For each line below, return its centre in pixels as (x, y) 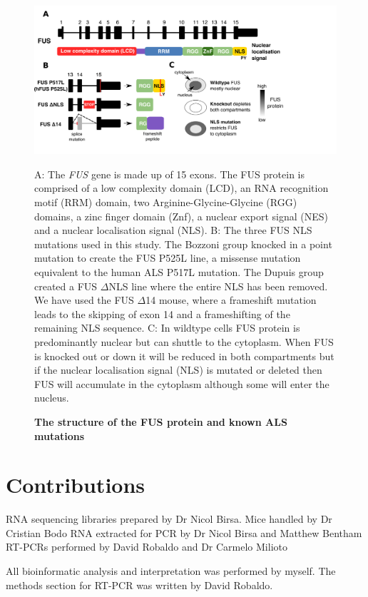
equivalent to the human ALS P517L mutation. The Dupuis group (179, 272)
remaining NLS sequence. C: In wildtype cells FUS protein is (167, 328)
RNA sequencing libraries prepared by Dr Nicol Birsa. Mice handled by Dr (169, 519)
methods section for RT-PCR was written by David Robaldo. (139, 585)
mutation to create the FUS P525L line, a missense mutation (168, 258)
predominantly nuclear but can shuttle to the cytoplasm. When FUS (184, 341)
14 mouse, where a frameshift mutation (231, 300)
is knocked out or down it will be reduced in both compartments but (184, 356)
